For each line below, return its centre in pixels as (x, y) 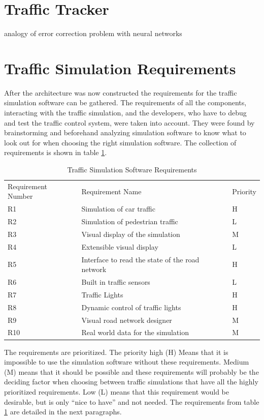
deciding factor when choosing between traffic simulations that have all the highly (131, 382)
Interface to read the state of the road (140, 259)
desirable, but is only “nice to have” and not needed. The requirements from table (132, 401)
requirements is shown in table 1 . (56, 152)
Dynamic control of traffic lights (131, 307)
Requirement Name (111, 191)
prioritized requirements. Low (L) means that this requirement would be (117, 391)
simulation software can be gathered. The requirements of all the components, (125, 102)
